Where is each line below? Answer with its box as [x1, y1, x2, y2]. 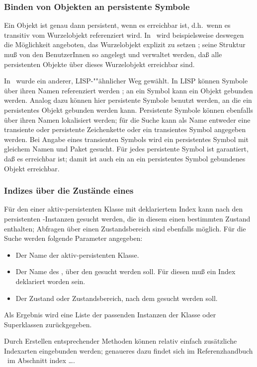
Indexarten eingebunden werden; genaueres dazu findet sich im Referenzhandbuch [4, 345, 253, 356]
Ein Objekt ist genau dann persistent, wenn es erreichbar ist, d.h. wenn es [4, 20, 231, 30]
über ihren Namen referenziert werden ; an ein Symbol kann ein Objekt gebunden [4, 85, 253, 95]
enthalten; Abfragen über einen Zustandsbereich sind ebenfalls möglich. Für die [4, 223, 246, 233]
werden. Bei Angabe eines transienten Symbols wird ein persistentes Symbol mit [4, 134, 249, 144]
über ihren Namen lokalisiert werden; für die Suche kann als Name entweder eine [4, 114, 251, 125]
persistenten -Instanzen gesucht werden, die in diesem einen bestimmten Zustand [4, 213, 251, 223]
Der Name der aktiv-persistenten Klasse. [15, 249, 139, 260]
